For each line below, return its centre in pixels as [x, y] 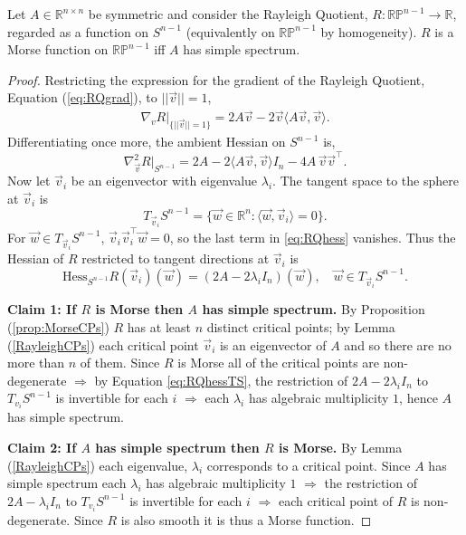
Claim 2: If [42, 448]
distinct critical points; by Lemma [301, 326]
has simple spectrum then [177, 448]
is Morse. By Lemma [340, 448]
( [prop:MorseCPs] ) [58, 326]
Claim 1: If [42, 309]
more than [36, 363]
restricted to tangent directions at [176, 258]
